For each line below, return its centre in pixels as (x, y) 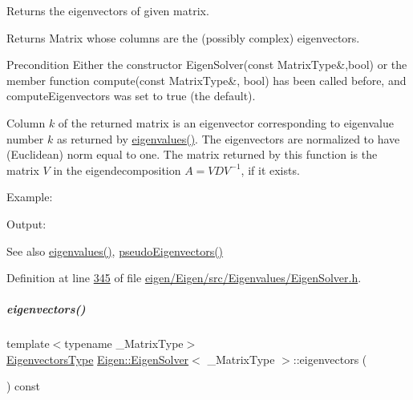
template (28, 343)
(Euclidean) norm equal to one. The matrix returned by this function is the (192, 154)
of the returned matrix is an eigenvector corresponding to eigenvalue (226, 122)
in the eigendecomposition (117, 170)
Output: (26, 223)
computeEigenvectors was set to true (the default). (131, 96)
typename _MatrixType (124, 343)
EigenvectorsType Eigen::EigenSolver (98, 359)
